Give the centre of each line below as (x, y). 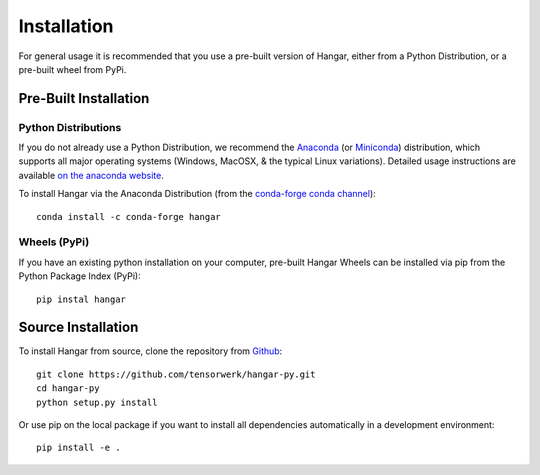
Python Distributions (70, 127)
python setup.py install (97, 402)
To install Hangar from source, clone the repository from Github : (150, 351)
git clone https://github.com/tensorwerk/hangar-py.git (176, 374)
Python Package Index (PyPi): (79, 276)
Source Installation (78, 327)
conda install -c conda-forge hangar (129, 216)
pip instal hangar (81, 299)
